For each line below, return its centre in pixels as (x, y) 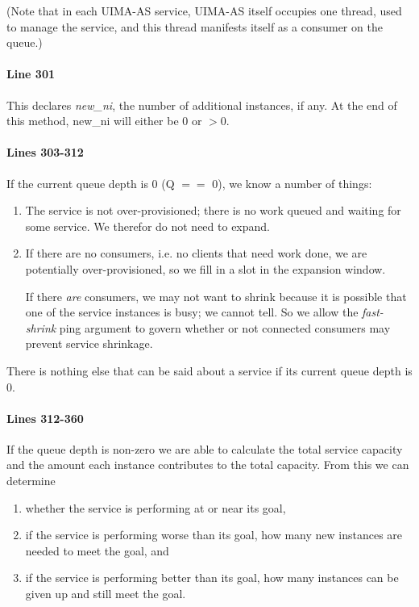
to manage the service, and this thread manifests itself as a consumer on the (195, 26)
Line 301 (31, 74)
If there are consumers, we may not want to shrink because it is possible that (216, 296)
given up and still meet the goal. (106, 594)
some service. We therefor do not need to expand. (147, 226)
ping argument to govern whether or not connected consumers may (225, 327)
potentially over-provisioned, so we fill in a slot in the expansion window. (205, 268)
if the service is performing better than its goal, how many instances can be (212, 578)
